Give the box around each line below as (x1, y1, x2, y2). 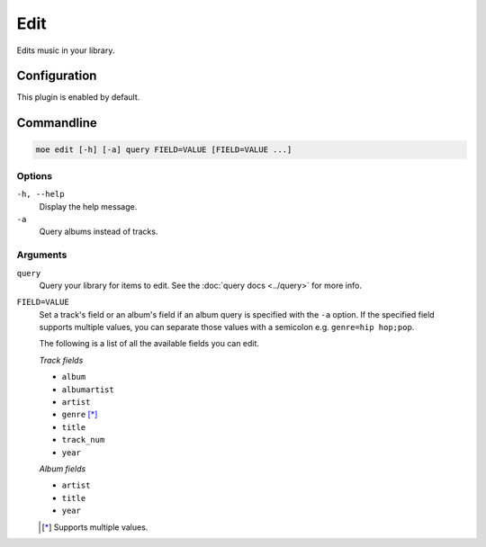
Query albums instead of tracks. (39, 226, 158, 238)
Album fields (39, 463, 86, 474)
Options (16, 169, 53, 182)
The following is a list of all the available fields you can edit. (39, 338, 260, 349)
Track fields (39, 354, 84, 365)
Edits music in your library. (16, 45, 115, 56)
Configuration (16, 68, 97, 84)
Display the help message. (39, 201, 138, 211)
